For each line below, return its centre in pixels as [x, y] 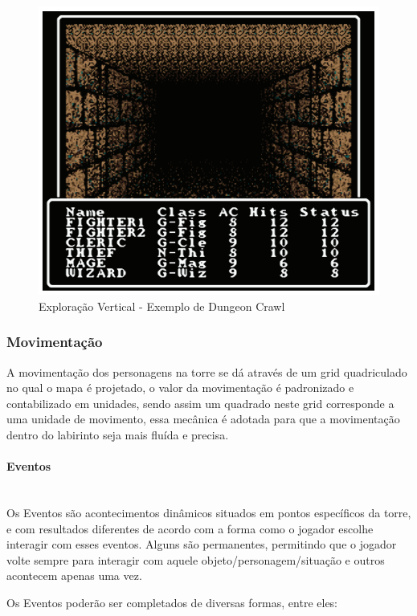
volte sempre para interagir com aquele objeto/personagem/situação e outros [196, 559]
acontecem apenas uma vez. [74, 575]
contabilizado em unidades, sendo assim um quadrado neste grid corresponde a [200, 403]
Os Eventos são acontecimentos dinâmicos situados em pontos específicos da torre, [209, 513]
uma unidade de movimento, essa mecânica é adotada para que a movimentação [203, 419]
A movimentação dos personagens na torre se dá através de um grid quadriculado [207, 371]
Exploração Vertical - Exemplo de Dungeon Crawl [162, 306]
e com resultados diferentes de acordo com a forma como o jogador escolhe [190, 528]
